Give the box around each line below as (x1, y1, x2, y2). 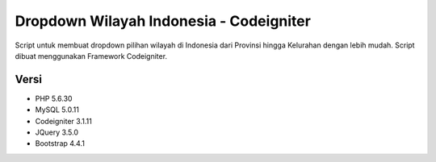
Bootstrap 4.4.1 (35, 139, 85, 148)
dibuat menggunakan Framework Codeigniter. (15, 51, 168, 60)
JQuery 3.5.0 (35, 127, 79, 137)
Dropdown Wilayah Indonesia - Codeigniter (15, 12, 311, 30)
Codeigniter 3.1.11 (35, 116, 92, 126)
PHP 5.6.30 (35, 93, 73, 103)
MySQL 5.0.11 (35, 105, 80, 114)
